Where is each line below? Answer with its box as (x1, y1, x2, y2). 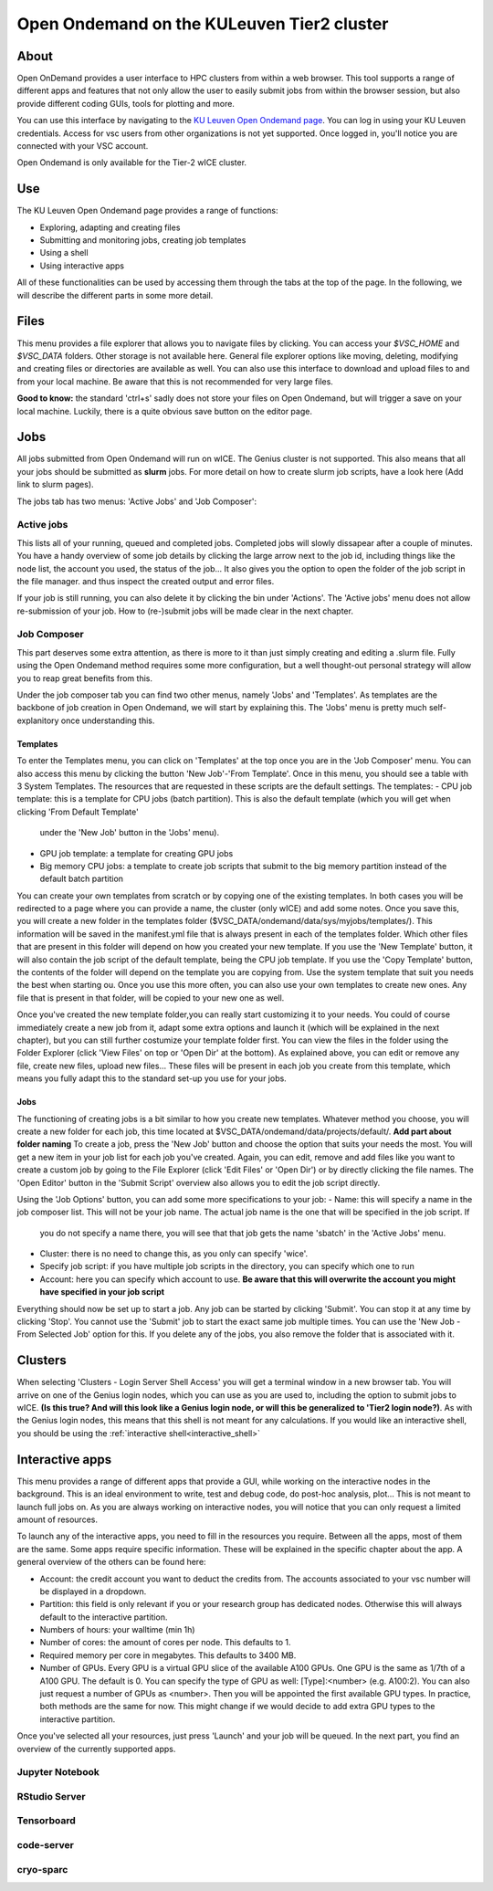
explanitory (16, 715, 59, 726)
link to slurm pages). (16, 479, 95, 490)
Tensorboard (16, 1814, 77, 1827)
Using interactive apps (39, 260, 125, 271)
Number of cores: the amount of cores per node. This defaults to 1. (39, 1637, 291, 1648)
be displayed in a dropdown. (39, 1585, 147, 1597)
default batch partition (39, 873, 123, 885)
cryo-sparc (16, 1863, 68, 1875)
